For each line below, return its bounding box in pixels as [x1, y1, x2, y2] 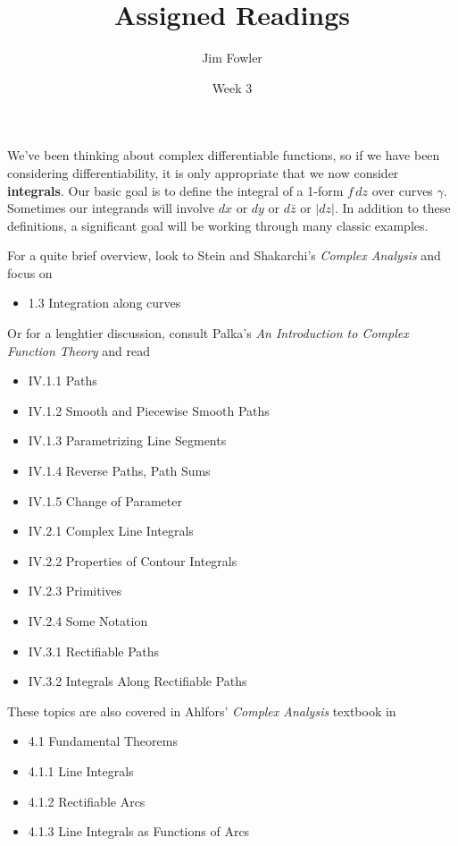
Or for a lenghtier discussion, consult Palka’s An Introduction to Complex [7, 324, 409, 343]
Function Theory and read [7, 341, 151, 360]
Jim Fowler [202, 48, 262, 67]
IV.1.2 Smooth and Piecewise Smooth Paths [28, 401, 270, 419]
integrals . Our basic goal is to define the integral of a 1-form [7, 181, 344, 199]
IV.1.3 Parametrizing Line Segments [28, 431, 227, 450]
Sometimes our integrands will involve [7, 199, 215, 217]
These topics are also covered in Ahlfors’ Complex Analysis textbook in [7, 701, 396, 720]
